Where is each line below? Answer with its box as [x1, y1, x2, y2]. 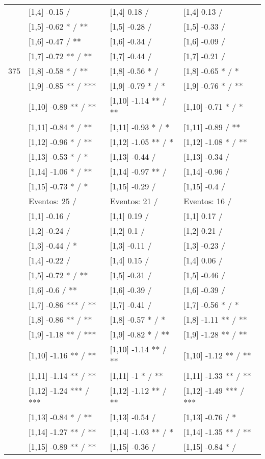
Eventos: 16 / [183, 195, 232, 207]
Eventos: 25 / [29, 195, 77, 207]
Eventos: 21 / [110, 195, 158, 207]
